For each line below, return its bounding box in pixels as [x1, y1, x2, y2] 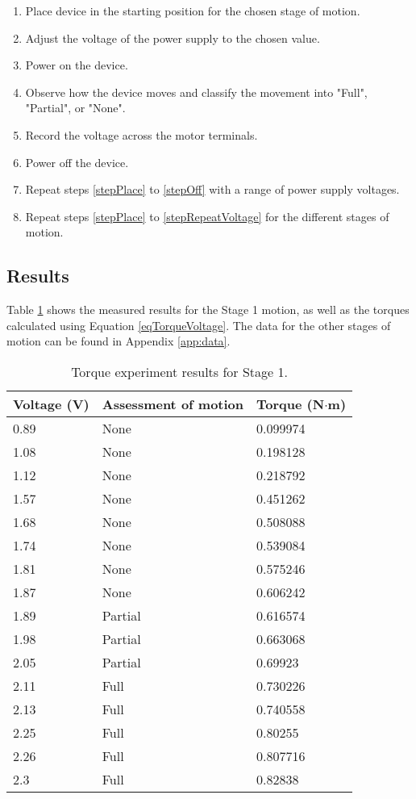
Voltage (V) [13, 394, 89, 413]
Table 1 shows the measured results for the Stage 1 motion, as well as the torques [6, 301, 410, 318]
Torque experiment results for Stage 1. [71, 362, 288, 381]
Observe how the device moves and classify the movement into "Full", [25, 83, 368, 100]
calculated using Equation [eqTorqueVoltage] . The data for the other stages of [6, 316, 391, 333]
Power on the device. [25, 56, 128, 73]
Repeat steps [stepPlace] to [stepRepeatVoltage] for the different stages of [25, 207, 389, 224]
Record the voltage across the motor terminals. [25, 126, 258, 143]
